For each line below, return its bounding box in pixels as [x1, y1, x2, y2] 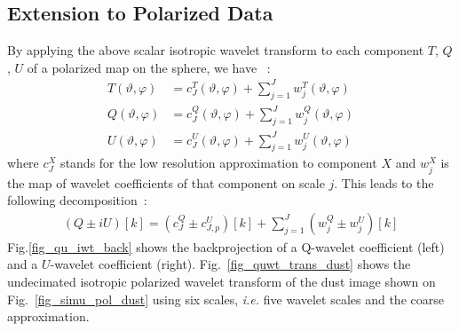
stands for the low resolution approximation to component [60, 154, 377, 172]
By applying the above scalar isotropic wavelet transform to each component [7, 41, 424, 59]
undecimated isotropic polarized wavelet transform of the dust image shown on [7, 272, 436, 290]
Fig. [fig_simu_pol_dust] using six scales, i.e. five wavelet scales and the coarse [7, 289, 444, 308]
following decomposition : [7, 191, 147, 209]
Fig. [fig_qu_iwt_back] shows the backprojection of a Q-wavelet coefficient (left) [7, 237, 445, 256]
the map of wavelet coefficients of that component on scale [7, 173, 325, 192]
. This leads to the [334, 173, 434, 192]
